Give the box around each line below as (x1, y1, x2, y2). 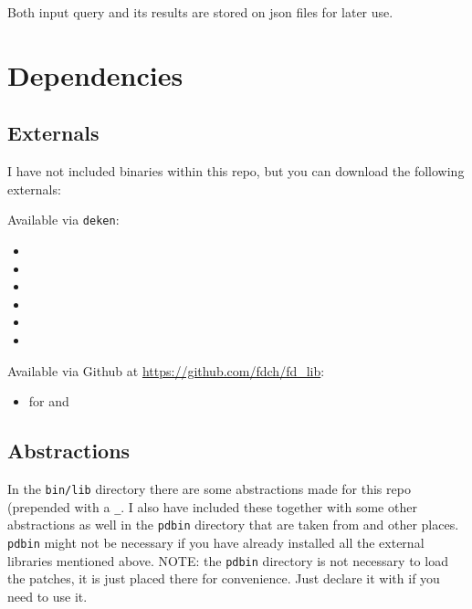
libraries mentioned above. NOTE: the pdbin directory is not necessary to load (7, 551, 448, 570)
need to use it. (7, 586, 88, 605)
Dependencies (7, 56, 184, 93)
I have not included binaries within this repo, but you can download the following (7, 162, 465, 181)
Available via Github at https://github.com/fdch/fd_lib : (7, 361, 325, 380)
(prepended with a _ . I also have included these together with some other (7, 497, 417, 516)
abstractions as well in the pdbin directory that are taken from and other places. (7, 515, 459, 534)
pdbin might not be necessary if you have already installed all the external (7, 532, 425, 551)
